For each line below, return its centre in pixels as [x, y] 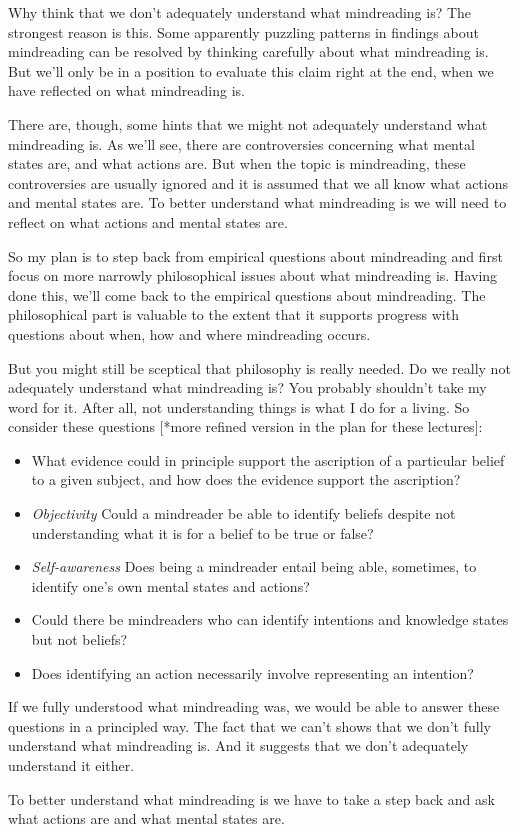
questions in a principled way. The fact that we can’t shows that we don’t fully [249, 725]
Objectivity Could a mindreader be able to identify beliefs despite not [243, 513]
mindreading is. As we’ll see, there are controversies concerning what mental [241, 143]
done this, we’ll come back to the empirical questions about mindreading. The [247, 294]
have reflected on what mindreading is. [126, 90]
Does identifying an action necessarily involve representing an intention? [252, 672]
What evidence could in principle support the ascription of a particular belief [268, 459]
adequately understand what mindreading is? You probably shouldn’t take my [247, 387]
